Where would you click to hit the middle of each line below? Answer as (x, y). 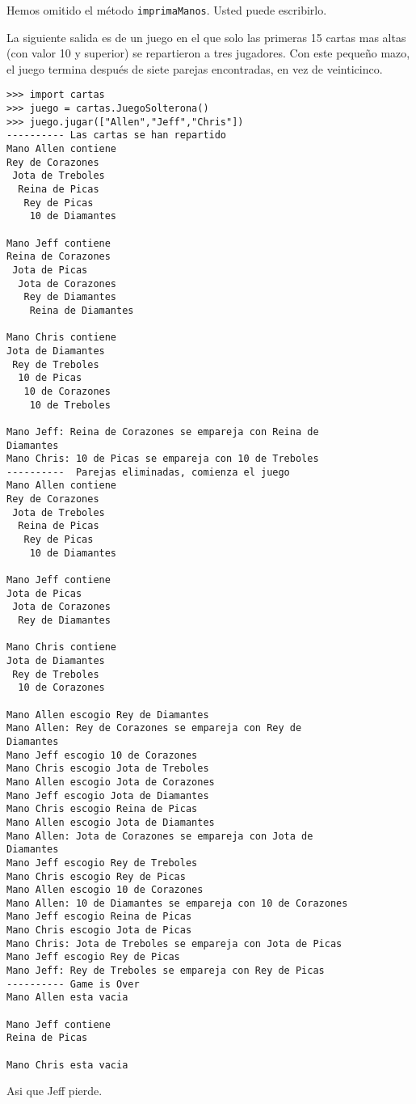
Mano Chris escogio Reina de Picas (102, 809)
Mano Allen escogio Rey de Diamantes (108, 715)
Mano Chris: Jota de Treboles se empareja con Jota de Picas (174, 943)
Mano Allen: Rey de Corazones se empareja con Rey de (154, 728)
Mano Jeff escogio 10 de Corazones (102, 755)
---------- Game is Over (73, 984)
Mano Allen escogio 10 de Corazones (105, 890)
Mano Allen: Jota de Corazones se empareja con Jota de (160, 836)
